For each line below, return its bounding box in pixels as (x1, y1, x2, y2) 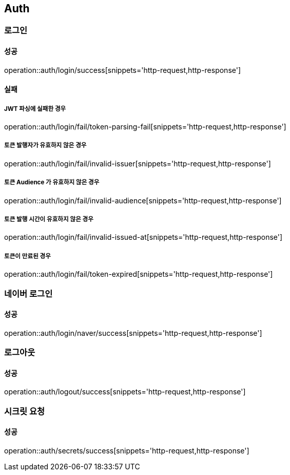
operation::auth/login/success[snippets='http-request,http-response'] (4, 65, 241, 74)
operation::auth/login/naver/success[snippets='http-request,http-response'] (4, 328, 262, 337)
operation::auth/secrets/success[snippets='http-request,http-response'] (4, 446, 249, 455)
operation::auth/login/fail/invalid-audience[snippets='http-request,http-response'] (4, 196, 282, 205)
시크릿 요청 (4, 406, 45, 416)
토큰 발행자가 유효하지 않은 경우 (4, 142, 87, 149)
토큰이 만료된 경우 (4, 252, 51, 260)
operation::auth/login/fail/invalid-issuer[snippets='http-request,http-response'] (4, 159, 271, 168)
